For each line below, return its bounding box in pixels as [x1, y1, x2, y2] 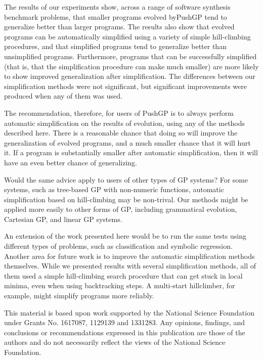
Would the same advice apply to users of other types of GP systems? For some [4, 174, 248, 185]
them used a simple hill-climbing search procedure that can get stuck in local [4, 270, 243, 281]
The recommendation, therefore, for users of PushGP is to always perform [4, 107, 234, 118]
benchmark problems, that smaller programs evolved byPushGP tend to [4, 11, 227, 22]
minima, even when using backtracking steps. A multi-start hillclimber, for [4, 280, 235, 291]
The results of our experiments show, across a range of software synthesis [4, 2, 231, 12]
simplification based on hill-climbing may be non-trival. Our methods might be [4, 194, 248, 204]
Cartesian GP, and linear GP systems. [4, 213, 122, 224]
